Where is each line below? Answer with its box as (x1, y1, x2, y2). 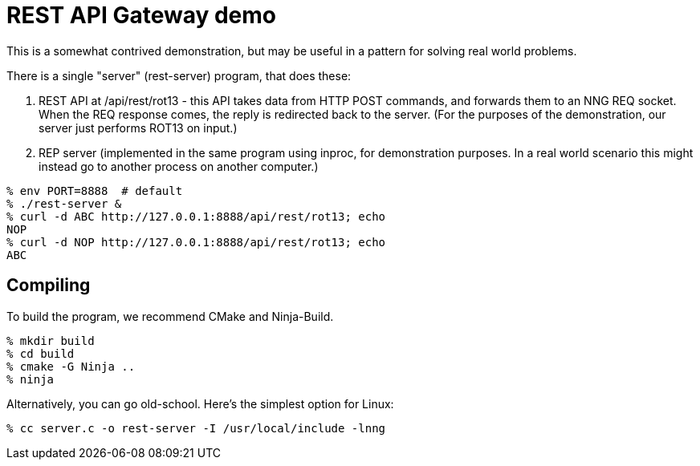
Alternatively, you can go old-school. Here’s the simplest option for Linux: (6, 396, 394, 411)
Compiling (6, 275, 91, 296)
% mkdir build (6, 334, 95, 347)
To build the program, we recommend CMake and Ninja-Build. (6, 309, 334, 323)
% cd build (6, 346, 75, 360)
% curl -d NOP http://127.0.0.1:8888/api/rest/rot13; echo (6, 235, 386, 249)
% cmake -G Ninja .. (6, 359, 136, 373)
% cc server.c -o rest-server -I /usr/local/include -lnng (6, 421, 386, 435)
